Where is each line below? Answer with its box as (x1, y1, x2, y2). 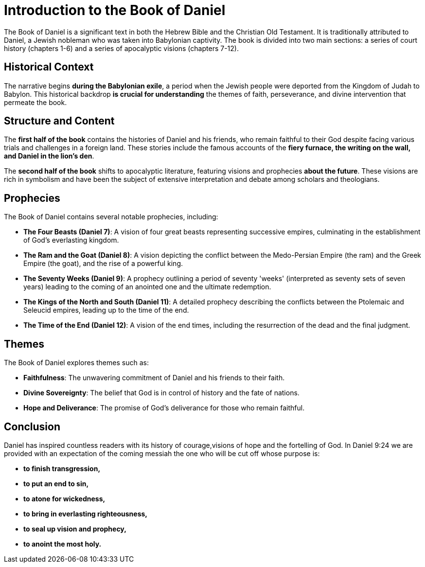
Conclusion (4, 420, 61, 433)
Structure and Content (4, 115, 115, 127)
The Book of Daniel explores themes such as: (4, 358, 149, 367)
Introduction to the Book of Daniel (4, 2, 226, 18)
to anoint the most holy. (23, 539, 102, 548)
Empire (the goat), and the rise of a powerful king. (23, 259, 183, 268)
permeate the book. (4, 98, 67, 106)
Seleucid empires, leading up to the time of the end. (23, 306, 189, 315)
